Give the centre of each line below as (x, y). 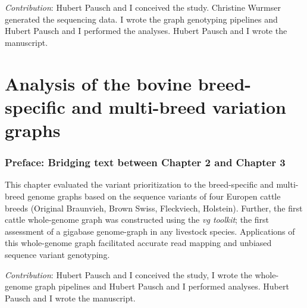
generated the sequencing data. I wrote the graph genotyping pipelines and (141, 19)
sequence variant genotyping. (57, 254)
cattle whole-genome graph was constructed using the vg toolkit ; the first (137, 220)
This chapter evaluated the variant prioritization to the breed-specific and (139, 184)
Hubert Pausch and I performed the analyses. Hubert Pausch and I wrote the (146, 31)
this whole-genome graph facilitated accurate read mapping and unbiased (138, 243)
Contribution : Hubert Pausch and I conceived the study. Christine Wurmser (143, 7)
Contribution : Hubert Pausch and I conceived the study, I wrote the (129, 274)
